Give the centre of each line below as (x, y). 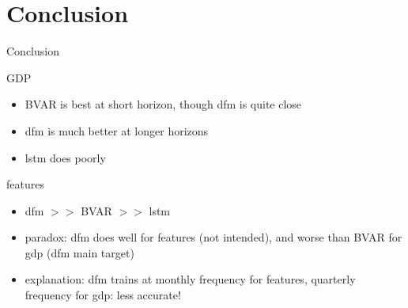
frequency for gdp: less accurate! (103, 295)
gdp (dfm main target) (79, 252)
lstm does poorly (65, 157)
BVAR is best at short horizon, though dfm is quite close (163, 104)
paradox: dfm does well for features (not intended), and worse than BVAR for (213, 237)
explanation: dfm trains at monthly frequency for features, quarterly (190, 279)
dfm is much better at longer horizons (117, 130)
